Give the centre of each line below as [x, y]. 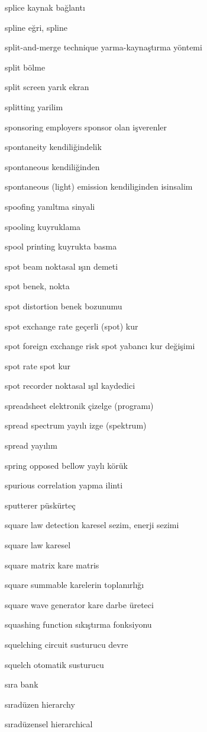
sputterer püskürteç [40, 505]
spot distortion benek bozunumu [64, 306]
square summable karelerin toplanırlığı [75, 585]
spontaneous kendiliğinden [52, 166]
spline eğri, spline [36, 27]
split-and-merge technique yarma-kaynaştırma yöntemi [103, 47]
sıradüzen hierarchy [40, 704]
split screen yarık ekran [47, 87]
